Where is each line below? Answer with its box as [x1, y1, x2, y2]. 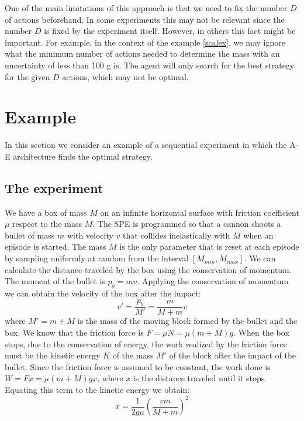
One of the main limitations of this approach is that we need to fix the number [5, 2, 288, 13]
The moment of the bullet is [5, 275, 105, 287]
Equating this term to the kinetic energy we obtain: [5, 384, 190, 396]
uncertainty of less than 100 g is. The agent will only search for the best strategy [5, 58, 295, 71]
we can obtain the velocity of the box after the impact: [5, 287, 201, 299]
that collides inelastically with [123, 229, 230, 241]
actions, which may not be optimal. [62, 70, 189, 82]
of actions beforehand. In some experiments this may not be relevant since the [5, 13, 285, 25]
